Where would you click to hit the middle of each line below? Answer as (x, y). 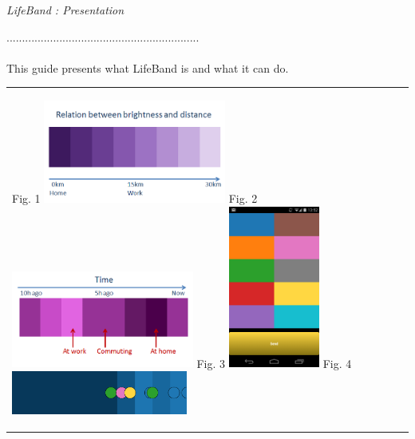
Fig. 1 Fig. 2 (135, 198)
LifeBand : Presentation (65, 10)
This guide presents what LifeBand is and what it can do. (148, 67)
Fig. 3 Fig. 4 (274, 363)
